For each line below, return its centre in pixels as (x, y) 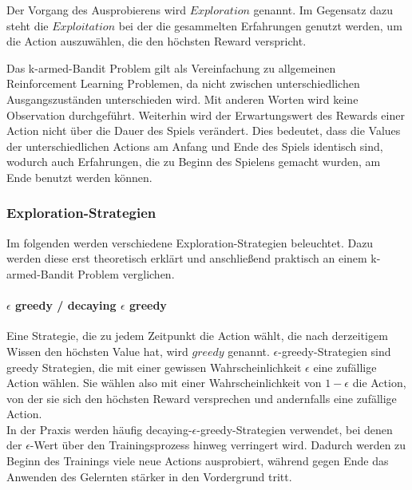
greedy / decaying (66, 305)
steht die (28, 25)
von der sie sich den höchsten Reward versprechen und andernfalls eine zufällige (202, 398)
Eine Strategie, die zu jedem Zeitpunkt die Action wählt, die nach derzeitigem (197, 336)
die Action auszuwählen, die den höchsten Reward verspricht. (156, 41)
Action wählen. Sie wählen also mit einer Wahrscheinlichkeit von (164, 383)
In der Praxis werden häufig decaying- (99, 429)
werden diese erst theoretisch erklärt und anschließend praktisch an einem (187, 258)
